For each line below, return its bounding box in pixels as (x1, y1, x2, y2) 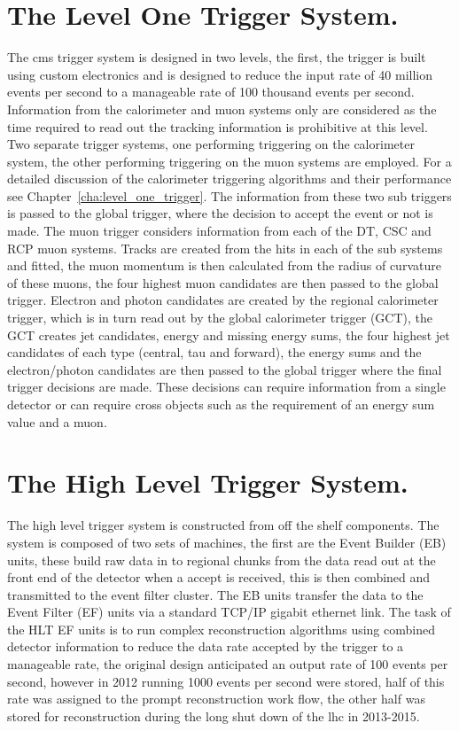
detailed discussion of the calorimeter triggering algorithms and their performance (7, 169, 452, 188)
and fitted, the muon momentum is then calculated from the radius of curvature (7, 256, 441, 275)
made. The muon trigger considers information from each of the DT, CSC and (7, 222, 432, 240)
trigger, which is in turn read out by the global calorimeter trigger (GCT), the (7, 308, 433, 327)
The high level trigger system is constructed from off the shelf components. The (7, 516, 440, 534)
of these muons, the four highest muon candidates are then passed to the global (7, 273, 439, 292)
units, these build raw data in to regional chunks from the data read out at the (7, 550, 436, 569)
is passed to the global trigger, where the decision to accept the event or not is (7, 204, 433, 222)
